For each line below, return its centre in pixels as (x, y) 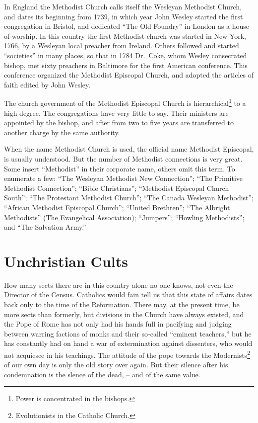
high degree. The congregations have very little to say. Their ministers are (116, 113)
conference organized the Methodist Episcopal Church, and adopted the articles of (129, 75)
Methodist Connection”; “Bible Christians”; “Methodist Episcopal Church (117, 188)
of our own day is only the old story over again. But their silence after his (116, 365)
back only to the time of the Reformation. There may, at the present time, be (122, 304)
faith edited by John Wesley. (47, 84)
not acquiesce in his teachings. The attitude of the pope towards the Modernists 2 (127, 354)
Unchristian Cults (66, 261)
